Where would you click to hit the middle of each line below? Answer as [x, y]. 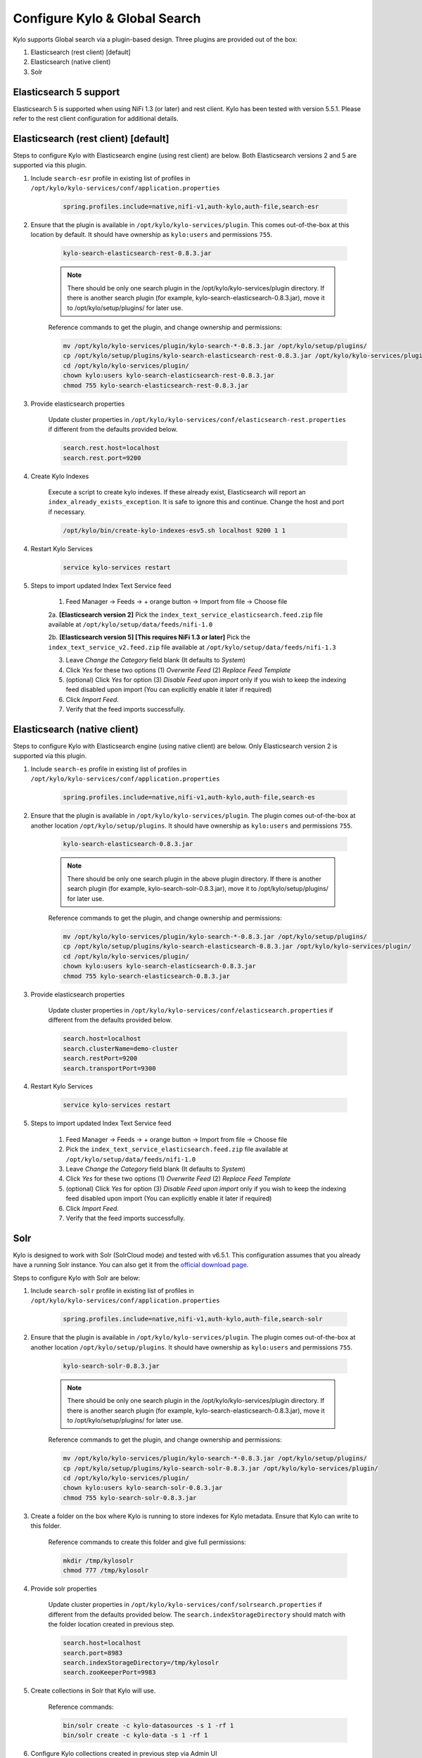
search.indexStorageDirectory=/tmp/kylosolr [141, 1662]
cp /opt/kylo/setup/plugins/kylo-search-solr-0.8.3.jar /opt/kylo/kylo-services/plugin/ [221, 1468]
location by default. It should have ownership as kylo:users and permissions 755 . [152, 235]
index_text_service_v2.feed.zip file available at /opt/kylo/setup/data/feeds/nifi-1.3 [192, 647]
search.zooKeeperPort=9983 [109, 1673]
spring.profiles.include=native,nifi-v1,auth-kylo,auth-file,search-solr [193, 1319]
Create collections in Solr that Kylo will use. [93, 1690]
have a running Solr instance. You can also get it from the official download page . [131, 1265]
